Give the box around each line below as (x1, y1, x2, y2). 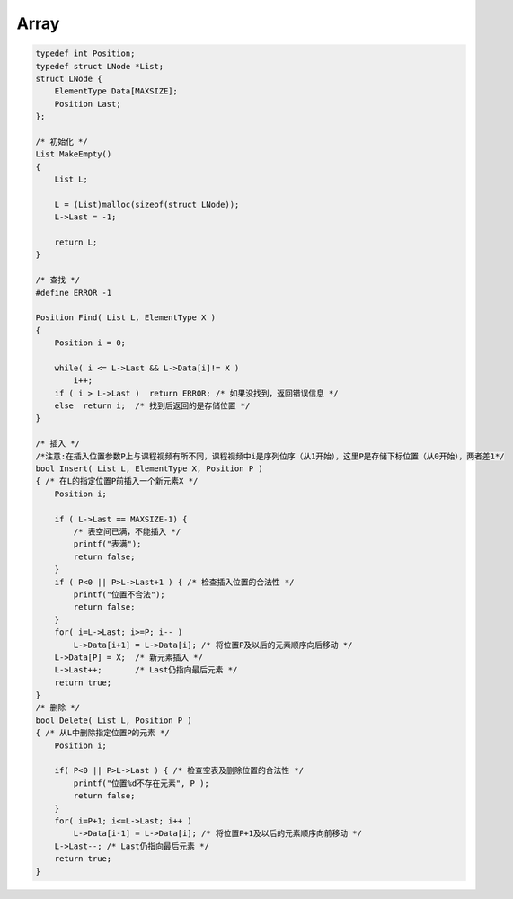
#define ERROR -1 (35, 288, 112, 298)
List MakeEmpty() (35, 149, 112, 159)
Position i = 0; (54, 338, 126, 348)
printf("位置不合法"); (73, 589, 165, 600)
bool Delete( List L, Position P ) (35, 715, 192, 725)
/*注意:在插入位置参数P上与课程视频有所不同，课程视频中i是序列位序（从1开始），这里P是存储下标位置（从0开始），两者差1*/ (35, 450, 505, 461)
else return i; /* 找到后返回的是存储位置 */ (54, 401, 251, 411)
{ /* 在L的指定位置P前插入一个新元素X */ (35, 476, 199, 486)
